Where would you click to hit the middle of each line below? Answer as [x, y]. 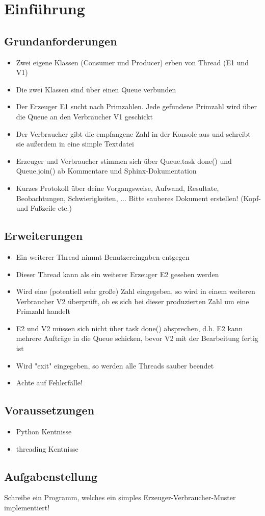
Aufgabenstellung [51, 476]
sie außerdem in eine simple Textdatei [75, 144]
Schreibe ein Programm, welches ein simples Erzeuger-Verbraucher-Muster [120, 497]
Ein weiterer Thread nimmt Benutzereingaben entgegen [103, 256]
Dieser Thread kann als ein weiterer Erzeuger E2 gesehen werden [117, 274]
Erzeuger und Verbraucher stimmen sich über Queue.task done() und [124, 161]
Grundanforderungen [61, 41]
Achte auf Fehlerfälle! [49, 383]
